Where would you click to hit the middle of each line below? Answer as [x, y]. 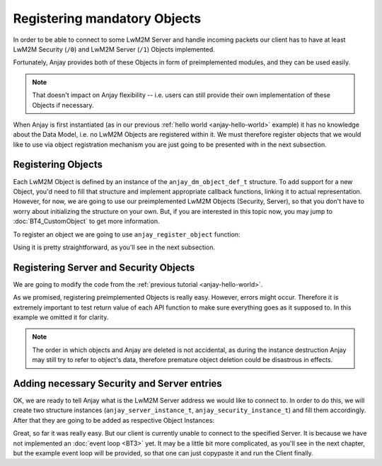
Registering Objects [58, 165]
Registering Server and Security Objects [104, 267]
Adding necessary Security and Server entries [117, 383]
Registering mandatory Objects [107, 18]
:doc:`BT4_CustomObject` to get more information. [86, 221]
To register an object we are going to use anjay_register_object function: [127, 234]
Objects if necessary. [63, 105]
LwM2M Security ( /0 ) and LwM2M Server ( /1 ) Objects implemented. [114, 49]
